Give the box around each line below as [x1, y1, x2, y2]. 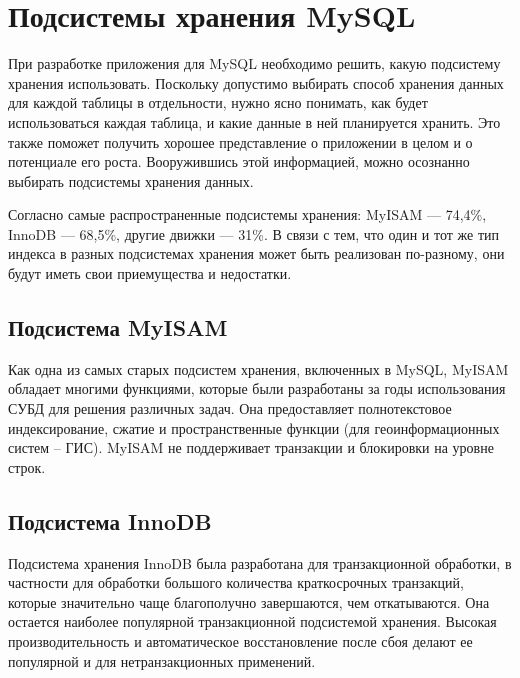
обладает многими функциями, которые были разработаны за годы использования [8, 378, 506, 399]
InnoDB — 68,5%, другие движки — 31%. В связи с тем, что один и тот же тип [8, 223, 499, 244]
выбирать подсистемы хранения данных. [8, 170, 254, 191]
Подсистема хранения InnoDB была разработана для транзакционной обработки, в [8, 552, 512, 573]
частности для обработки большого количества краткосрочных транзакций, [8, 572, 464, 593]
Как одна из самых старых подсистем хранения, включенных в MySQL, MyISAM [8, 358, 509, 379]
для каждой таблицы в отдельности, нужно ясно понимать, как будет [8, 92, 428, 113]
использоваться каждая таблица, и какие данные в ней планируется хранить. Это [8, 111, 501, 132]
